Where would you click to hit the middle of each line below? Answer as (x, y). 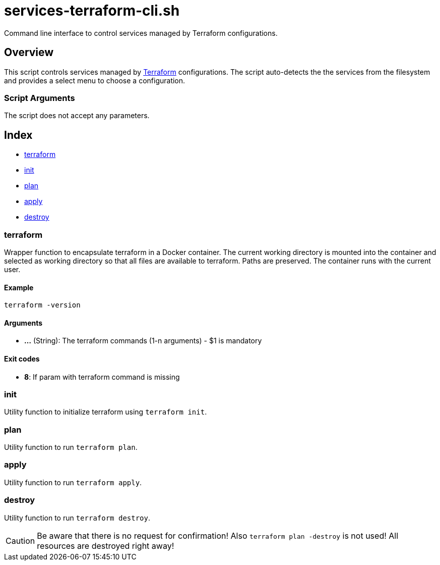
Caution (20, 541)
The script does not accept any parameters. (77, 116)
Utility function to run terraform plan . (71, 447)
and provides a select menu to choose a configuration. (95, 80)
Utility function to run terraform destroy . (77, 518)
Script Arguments (40, 98)
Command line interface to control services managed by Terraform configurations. (141, 33)
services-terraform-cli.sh (92, 11)
